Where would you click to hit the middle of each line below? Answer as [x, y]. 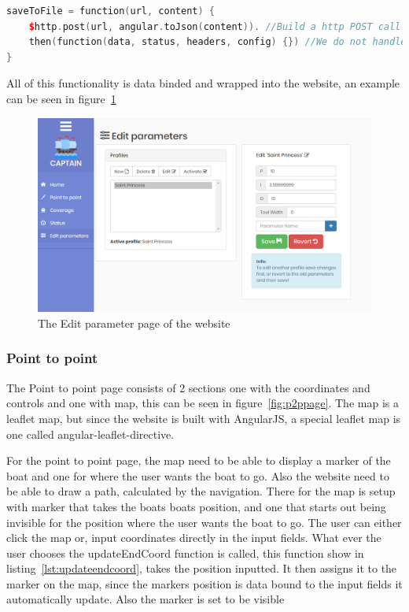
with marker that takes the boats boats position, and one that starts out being [196, 506]
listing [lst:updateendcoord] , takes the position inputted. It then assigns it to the [202, 568]
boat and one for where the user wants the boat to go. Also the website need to [198, 475]
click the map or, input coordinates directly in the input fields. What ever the [194, 538]
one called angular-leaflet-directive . [90, 434]
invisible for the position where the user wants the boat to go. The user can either [204, 522]
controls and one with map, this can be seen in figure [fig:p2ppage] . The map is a [203, 403]
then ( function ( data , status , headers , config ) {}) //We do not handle [217, 42]
